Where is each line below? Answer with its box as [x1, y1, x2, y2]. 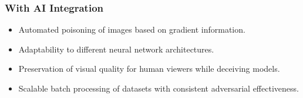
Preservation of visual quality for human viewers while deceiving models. [18, 62, 280, 75]
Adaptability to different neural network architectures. [18, 43, 214, 55]
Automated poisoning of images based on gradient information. [18, 23, 245, 36]
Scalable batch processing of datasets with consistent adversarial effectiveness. [18, 82, 299, 94]
